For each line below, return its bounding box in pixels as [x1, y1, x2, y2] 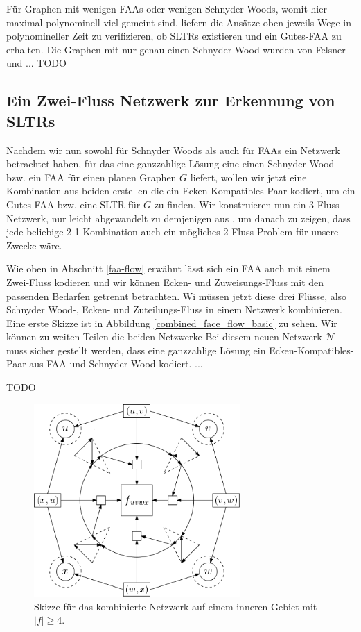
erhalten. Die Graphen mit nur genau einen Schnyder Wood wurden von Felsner [6, 42, 346, 56]
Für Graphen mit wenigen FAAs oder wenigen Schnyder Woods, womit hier [6, 1, 327, 15]
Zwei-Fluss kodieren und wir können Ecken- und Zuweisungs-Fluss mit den [6, 274, 324, 289]
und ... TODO [6, 56, 67, 70]
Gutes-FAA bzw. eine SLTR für [6, 197, 141, 211]
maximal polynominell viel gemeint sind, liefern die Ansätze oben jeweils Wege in [6, 15, 352, 29]
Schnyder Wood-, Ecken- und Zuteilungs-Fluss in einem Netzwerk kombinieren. [6, 302, 342, 317]
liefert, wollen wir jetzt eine [190, 169, 307, 184]
